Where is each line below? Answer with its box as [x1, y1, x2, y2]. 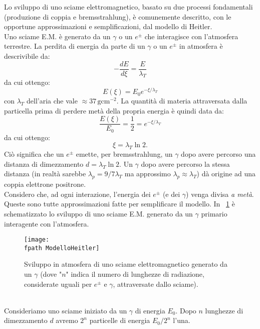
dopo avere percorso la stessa [141, 158, 230, 169]
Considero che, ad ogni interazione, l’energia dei [4, 188, 151, 199]
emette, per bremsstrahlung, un [76, 149, 173, 159]
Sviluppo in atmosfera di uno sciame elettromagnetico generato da [24, 259, 227, 269]
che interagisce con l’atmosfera [144, 31, 238, 41]
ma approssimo [124, 168, 171, 179]
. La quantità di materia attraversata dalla [116, 95, 247, 106]
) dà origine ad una [196, 168, 256, 179]
